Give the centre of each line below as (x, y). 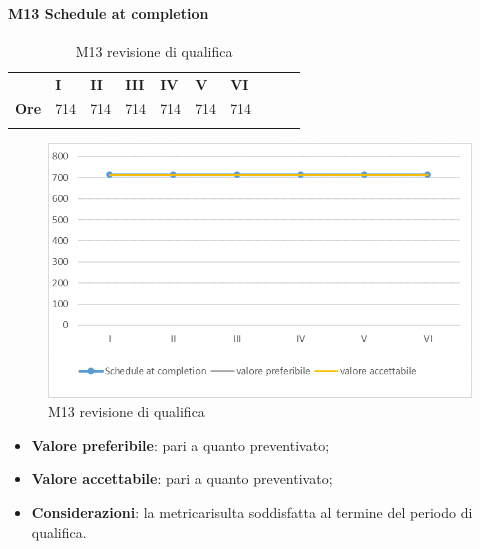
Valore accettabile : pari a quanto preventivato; (182, 478)
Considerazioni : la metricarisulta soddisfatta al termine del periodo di (252, 512)
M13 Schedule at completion (108, 12)
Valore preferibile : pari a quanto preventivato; (180, 444)
